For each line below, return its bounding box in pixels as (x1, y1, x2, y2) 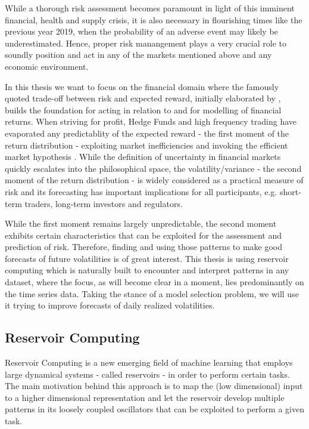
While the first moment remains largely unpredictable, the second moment (5, 217, 277, 230)
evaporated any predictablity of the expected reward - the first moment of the (5, 126, 289, 139)
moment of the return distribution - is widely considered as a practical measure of (5, 174, 304, 186)
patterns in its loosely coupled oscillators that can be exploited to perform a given (5, 403, 304, 415)
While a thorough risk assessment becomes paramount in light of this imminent (5, 2, 295, 14)
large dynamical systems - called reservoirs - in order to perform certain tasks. (5, 368, 290, 380)
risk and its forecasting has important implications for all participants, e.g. (5, 185, 277, 197)
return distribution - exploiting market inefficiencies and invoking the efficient (5, 138, 288, 151)
